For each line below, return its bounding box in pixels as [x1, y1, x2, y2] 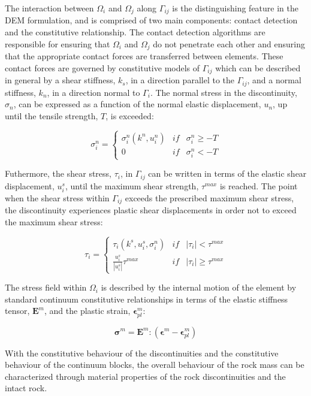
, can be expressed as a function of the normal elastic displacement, [13, 98, 261, 110]
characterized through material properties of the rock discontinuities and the [5, 370, 286, 382]
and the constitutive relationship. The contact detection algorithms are [5, 26, 265, 38]
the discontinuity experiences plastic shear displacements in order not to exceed [5, 204, 297, 216]
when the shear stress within [5, 191, 110, 204]
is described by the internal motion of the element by [101, 281, 297, 294]
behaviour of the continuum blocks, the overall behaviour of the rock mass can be [5, 358, 304, 371]
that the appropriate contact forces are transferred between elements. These [5, 50, 283, 62]
